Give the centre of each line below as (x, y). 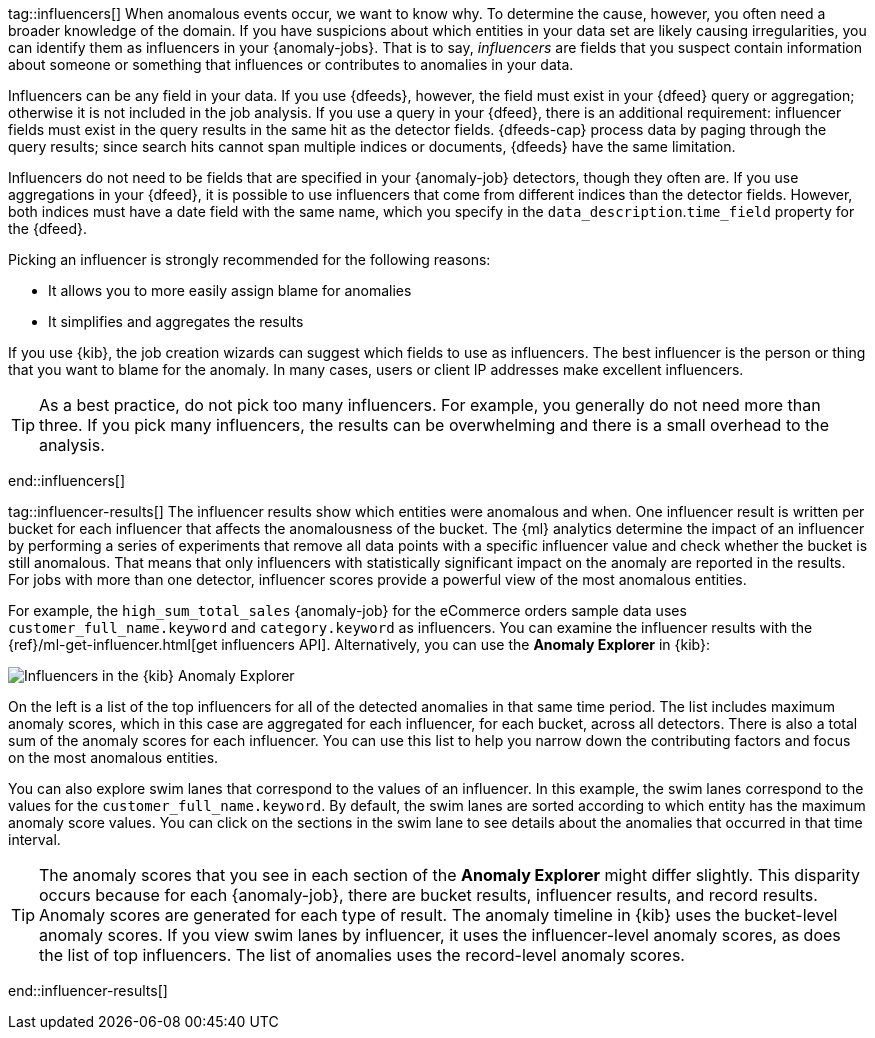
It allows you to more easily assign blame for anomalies (230, 290)
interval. (34, 839)
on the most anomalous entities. (113, 757)
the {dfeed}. (48, 228)
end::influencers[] (67, 480)
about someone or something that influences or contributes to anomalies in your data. (291, 64)
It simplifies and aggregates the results (176, 321)
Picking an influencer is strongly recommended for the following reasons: (249, 259)
